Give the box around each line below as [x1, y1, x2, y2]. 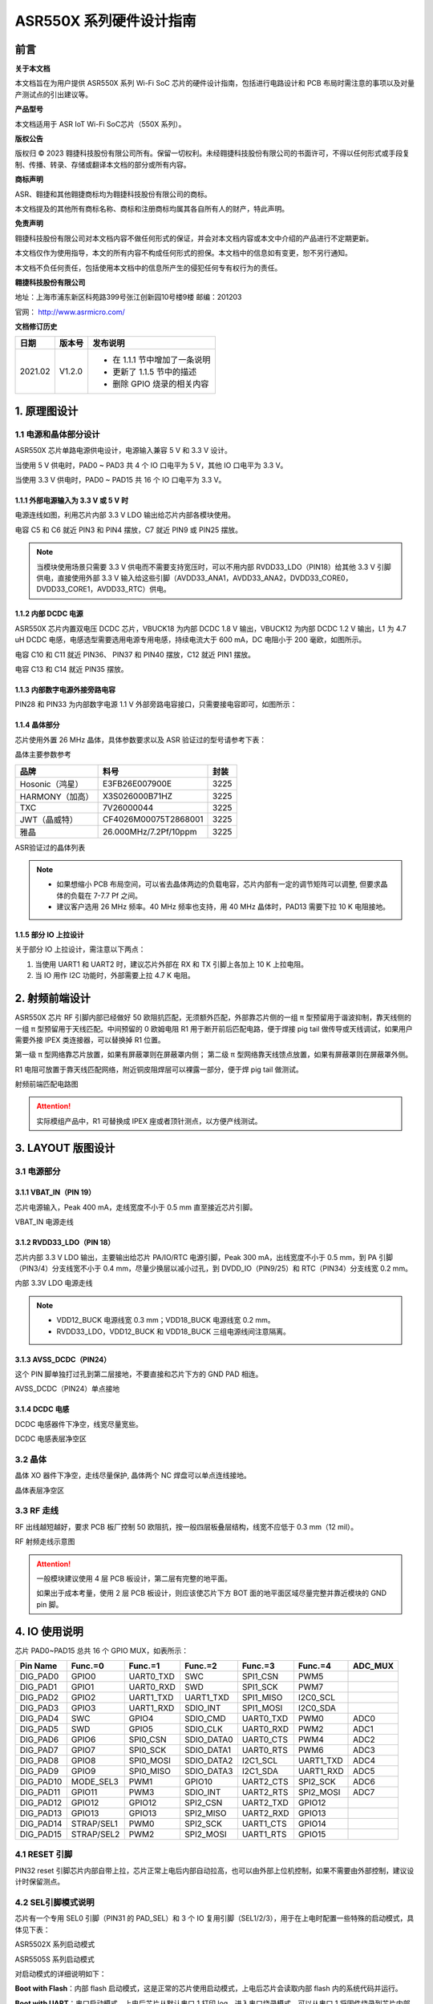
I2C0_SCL [297, 1692, 336, 1703]
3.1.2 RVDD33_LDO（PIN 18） [14, 1238, 115, 1247]
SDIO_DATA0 [184, 1734, 233, 1745]
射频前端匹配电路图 [14, 1079, 79, 1089]
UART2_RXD [241, 1808, 289, 1819]
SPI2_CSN [184, 1797, 223, 1808]
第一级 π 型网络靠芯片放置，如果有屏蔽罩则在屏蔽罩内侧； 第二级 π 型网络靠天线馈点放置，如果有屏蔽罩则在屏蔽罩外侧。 [14, 1050, 413, 1060]
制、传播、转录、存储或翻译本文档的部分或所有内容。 [14, 160, 191, 169]
